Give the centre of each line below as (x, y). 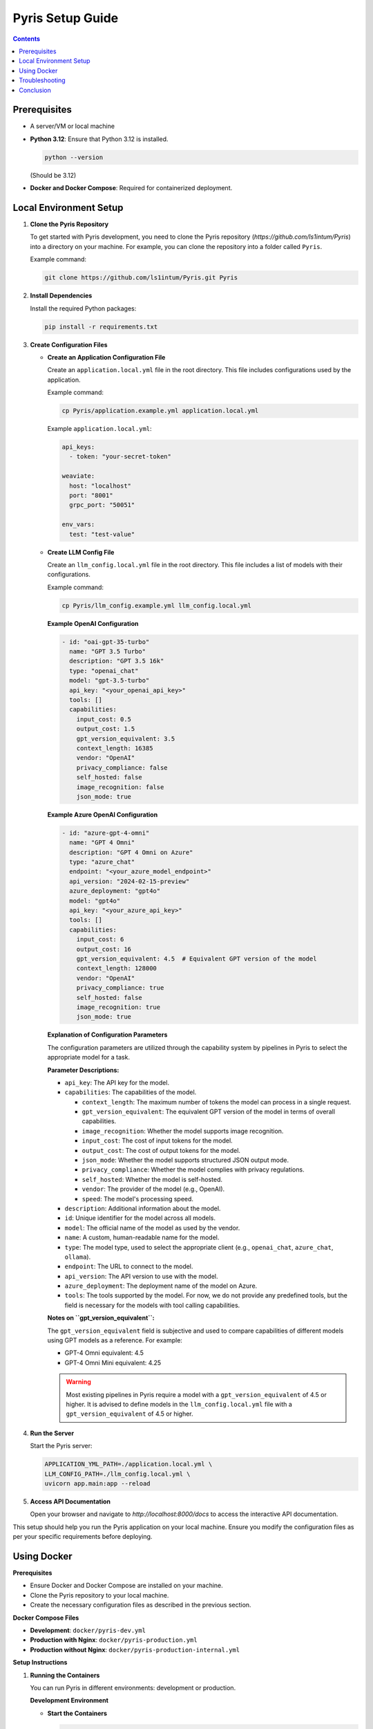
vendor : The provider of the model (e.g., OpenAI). (153, 1189)
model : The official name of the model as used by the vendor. (152, 1228)
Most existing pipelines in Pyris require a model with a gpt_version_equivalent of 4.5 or (197, 1394)
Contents (27, 39)
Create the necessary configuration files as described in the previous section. (141, 1605)
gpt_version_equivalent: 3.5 (126, 739)
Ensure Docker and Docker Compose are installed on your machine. (127, 1585)
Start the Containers (77, 1713)
